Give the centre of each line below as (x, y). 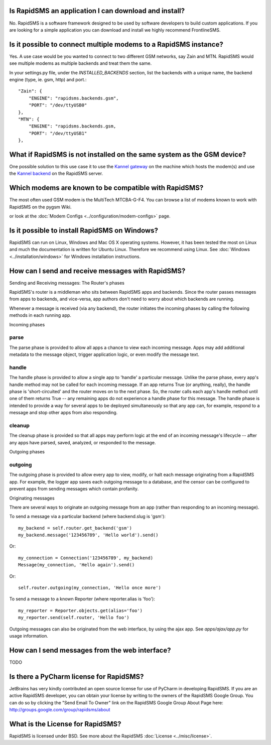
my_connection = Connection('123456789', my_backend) (86, 558)
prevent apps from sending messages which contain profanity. (74, 489)
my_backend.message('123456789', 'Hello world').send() (88, 535)
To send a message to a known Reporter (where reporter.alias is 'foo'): (82, 599)
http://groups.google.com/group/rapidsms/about (60, 709)
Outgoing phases (27, 452)
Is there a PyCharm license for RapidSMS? (77, 676)
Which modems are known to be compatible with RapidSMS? (106, 188)
